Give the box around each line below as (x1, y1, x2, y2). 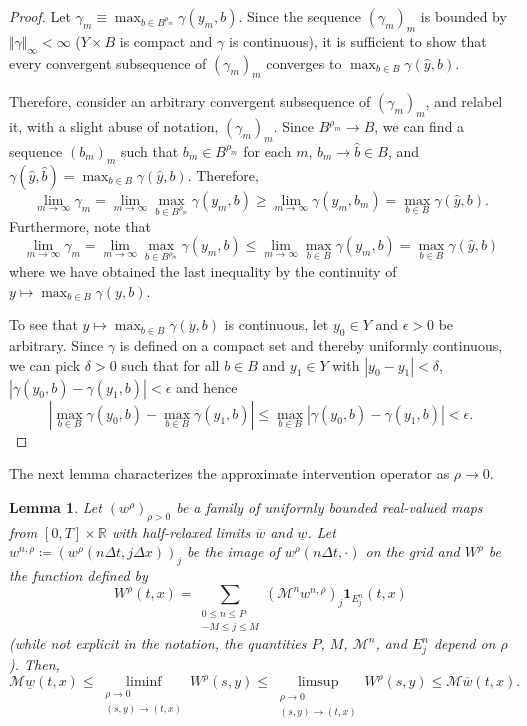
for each (243, 140, 292, 161)
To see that (9, 314, 78, 335)
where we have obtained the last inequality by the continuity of (9, 260, 397, 281)
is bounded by (420, 6, 507, 26)
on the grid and (365, 541, 460, 562)
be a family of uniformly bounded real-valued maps (176, 496, 483, 517)
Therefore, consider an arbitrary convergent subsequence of (9, 91, 371, 112)
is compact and (119, 30, 213, 51)
